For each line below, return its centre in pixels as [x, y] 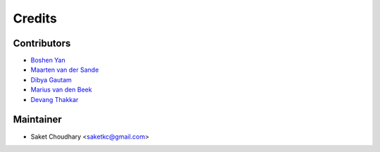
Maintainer [38, 120]
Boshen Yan [48, 61]
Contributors [42, 43]
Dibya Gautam [51, 80]
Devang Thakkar [55, 99]
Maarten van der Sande [65, 70]
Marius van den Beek [61, 90]
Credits [35, 18]
